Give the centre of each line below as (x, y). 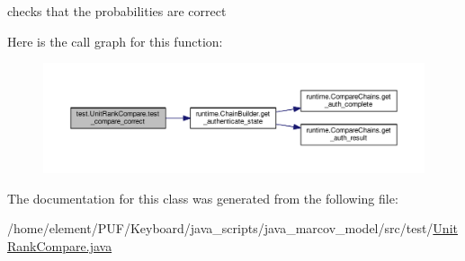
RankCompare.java (60, 245)
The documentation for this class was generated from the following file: (203, 198)
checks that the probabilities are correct (117, 11)
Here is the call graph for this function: (115, 41)
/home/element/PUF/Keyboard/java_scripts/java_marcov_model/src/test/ (220, 228)
